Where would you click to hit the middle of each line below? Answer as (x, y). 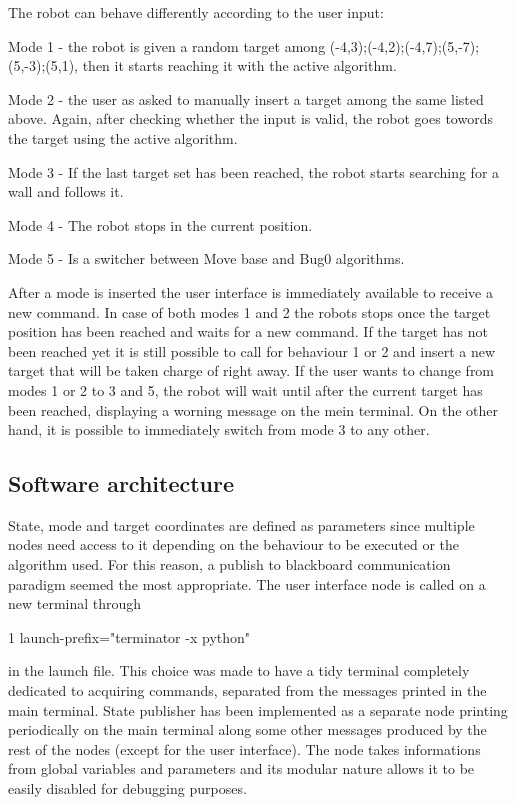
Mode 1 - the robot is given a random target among (167, 45)
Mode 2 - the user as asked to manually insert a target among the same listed (246, 98)
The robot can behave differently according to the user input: (196, 12)
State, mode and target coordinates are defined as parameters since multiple (241, 524)
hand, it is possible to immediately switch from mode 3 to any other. (219, 429)
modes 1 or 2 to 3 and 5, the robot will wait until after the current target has (245, 389)
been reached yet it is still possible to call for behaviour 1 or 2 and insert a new (252, 350)
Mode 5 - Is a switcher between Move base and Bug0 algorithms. (206, 258)
